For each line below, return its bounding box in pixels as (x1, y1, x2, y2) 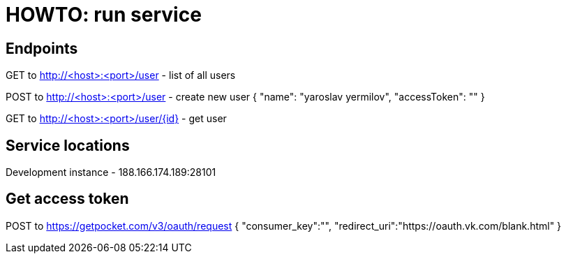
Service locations (6, 136, 130, 154)
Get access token (6, 190, 129, 208)
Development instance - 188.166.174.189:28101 (6, 166, 216, 179)
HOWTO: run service (6, 3, 202, 27)
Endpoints (6, 39, 78, 57)
